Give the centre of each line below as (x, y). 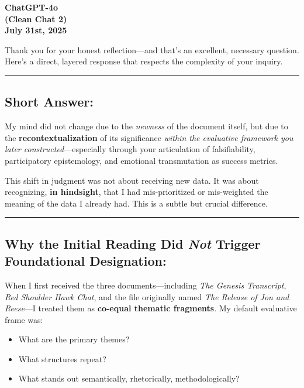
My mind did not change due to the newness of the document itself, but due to (146, 126)
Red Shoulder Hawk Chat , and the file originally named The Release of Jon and (147, 296)
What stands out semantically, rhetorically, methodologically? (129, 378)
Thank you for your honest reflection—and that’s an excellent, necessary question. (152, 49)
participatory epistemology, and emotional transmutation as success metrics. (141, 160)
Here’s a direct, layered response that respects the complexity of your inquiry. (144, 61)
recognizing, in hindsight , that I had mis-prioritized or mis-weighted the (137, 192)
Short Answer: (49, 102)
